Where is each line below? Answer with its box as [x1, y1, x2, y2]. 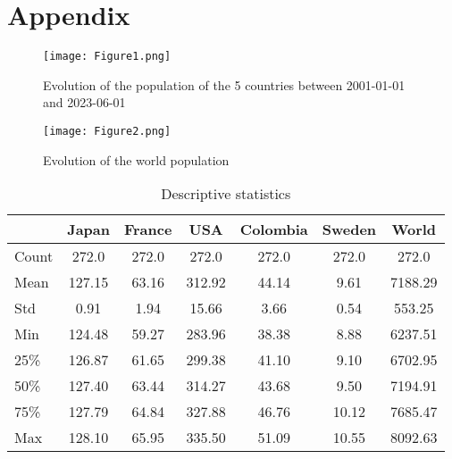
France [123, 219, 172, 240]
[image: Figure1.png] [43, 50, 172, 63]
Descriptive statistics [161, 183, 291, 204]
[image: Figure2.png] [43, 124, 172, 138]
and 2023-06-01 [43, 93, 126, 112]
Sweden [322, 219, 377, 240]
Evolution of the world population [43, 150, 230, 169]
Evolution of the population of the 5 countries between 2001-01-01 [43, 75, 406, 94]
